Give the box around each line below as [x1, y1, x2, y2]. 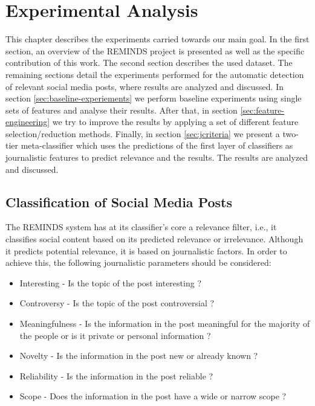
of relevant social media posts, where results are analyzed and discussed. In [5, 80, 284, 92]
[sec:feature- [240, 103, 285, 116]
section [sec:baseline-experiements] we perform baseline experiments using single [5, 92, 302, 105]
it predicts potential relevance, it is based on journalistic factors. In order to [5, 244, 287, 257]
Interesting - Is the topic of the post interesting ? [19, 276, 201, 289]
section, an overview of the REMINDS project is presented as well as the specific [5, 44, 305, 57]
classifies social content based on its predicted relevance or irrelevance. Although [5, 233, 304, 245]
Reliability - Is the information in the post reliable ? [19, 369, 213, 382]
